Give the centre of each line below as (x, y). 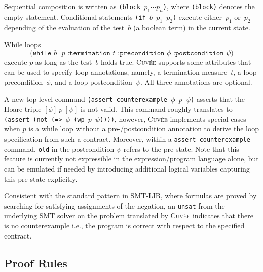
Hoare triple (23, 109)
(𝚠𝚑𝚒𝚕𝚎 (41, 53)
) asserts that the (218, 99)
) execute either (197, 16)
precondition (24, 81)
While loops (23, 44)
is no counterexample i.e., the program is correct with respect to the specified (124, 225)
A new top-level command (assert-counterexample (86, 99)
